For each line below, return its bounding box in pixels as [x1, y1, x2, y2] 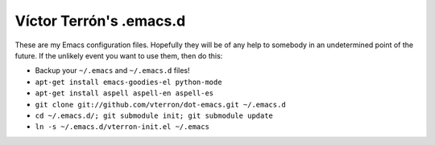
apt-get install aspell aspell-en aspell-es [35, 89, 214, 98]
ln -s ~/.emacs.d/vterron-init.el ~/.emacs [35, 123, 209, 131]
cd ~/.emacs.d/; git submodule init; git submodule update [35, 111, 274, 120]
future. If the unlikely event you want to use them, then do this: [14, 50, 223, 60]
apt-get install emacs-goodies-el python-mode [35, 77, 222, 87]
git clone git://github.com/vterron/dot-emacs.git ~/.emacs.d [35, 100, 286, 109]
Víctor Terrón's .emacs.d [14, 12, 186, 30]
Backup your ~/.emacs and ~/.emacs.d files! [35, 66, 190, 75]
